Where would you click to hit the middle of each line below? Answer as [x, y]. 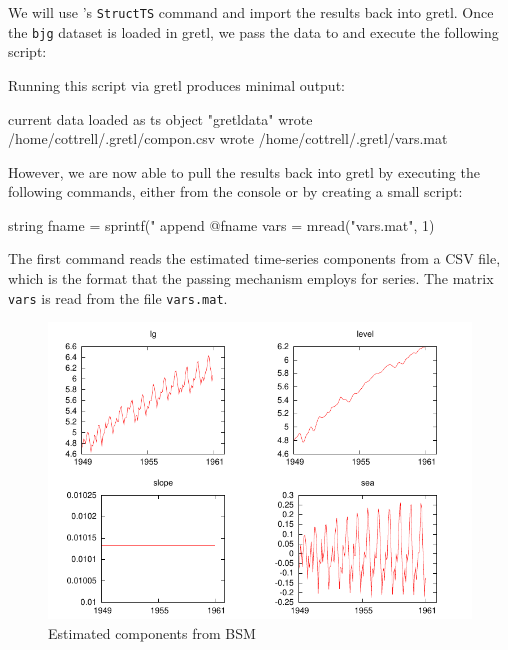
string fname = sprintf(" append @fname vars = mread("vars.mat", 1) [221, 224]
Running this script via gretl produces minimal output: [176, 84]
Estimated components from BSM [152, 632]
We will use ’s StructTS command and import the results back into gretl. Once [251, 12]
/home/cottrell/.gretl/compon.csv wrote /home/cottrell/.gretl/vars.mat [228, 138]
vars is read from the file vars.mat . [118, 297]
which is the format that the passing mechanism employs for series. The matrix [251, 278]
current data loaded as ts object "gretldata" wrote [160, 118]
